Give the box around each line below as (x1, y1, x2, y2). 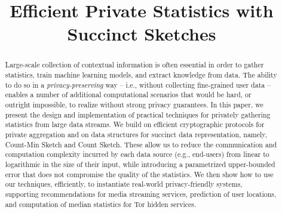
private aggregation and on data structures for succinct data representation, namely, (5, 129, 267, 139)
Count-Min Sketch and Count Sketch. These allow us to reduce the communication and (5, 139, 277, 149)
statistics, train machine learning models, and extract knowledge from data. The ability (5, 70, 277, 80)
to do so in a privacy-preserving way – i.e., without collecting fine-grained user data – (5, 79, 271, 89)
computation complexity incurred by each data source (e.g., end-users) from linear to (5, 149, 269, 159)
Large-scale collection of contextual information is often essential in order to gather (5, 60, 264, 70)
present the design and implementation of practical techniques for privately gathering (5, 109, 271, 119)
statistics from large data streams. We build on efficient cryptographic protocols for (5, 119, 265, 129)
